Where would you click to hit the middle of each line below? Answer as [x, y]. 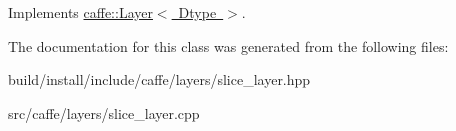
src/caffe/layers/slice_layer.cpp [104, 112]
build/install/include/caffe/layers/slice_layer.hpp [159, 79]
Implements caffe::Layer [80, 12]
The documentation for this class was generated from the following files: [228, 45]
